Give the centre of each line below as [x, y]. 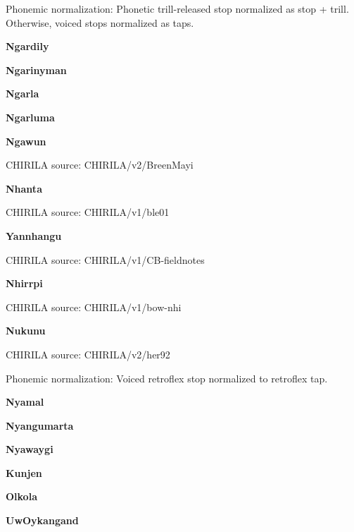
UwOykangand [42, 520]
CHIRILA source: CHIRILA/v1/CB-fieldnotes [105, 259]
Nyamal [25, 402]
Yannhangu [34, 235]
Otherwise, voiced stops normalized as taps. [100, 22]
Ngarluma [30, 117]
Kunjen [24, 472]
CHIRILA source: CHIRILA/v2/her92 [88, 354]
